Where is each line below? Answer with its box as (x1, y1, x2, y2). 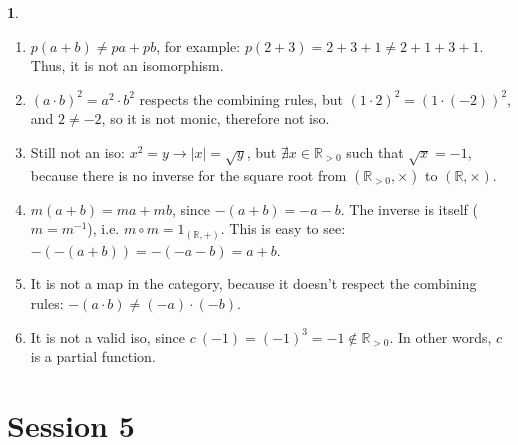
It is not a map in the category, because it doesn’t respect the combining (30, 273, 477, 294)
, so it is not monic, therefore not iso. (101, 108, 330, 129)
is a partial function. (30, 346, 156, 367)
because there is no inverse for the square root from (30, 164, 347, 185)
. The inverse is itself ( (340, 198, 478, 219)
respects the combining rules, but (139, 88, 343, 109)
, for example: (156, 35, 241, 56)
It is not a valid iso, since (30, 326, 186, 347)
